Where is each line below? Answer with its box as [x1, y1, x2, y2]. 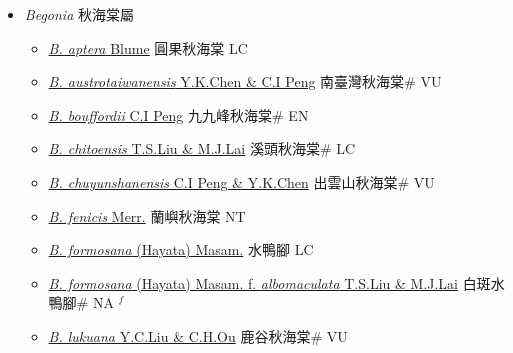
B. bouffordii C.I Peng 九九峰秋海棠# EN [48, 104, 309, 125]
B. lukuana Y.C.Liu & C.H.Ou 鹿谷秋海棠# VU [48, 325, 348, 346]
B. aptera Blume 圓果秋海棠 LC [48, 37, 248, 58]
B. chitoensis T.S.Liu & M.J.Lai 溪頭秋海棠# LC [48, 138, 356, 159]
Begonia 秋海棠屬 [24, 4, 134, 24]
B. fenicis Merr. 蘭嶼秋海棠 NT [48, 205, 246, 226]
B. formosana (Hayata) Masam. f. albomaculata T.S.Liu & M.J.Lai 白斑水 [48, 272, 505, 293]
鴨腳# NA [48, 292, 114, 313]
